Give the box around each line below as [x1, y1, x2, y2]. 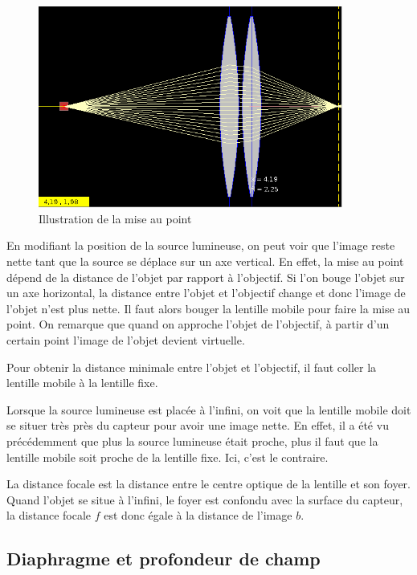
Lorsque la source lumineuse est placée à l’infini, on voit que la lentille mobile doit [6, 401, 411, 418]
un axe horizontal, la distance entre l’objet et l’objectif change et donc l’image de [6, 284, 406, 301]
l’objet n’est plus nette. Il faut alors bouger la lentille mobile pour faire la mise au [6, 300, 411, 316]
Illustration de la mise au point [39, 210, 192, 226]
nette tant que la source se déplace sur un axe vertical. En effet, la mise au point [6, 253, 404, 270]
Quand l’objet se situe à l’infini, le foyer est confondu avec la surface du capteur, [6, 491, 403, 508]
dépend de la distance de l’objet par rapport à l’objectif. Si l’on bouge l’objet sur [6, 268, 405, 285]
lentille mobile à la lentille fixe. [6, 374, 158, 391]
